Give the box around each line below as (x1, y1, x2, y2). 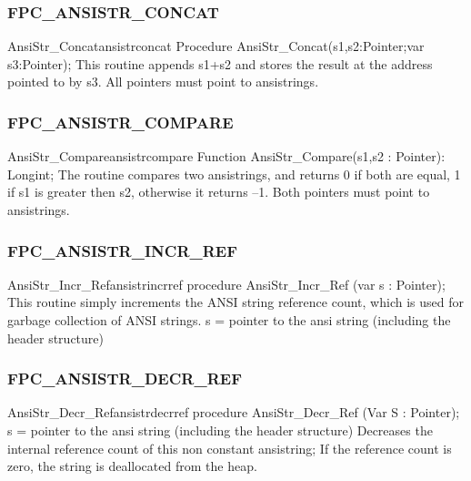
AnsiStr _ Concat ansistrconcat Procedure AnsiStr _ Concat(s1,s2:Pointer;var (7, 36, 425, 56)
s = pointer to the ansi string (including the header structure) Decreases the (7, 421, 433, 439)
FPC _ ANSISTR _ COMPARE (7, 110, 234, 133)
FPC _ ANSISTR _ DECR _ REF (7, 367, 243, 390)
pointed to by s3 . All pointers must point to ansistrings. (7, 72, 319, 91)
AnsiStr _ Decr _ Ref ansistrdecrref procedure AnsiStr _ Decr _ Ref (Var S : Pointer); (7, 403, 460, 422)
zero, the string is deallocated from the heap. (7, 456, 257, 476)
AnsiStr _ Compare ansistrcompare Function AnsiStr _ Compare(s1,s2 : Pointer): (7, 147, 446, 166)
